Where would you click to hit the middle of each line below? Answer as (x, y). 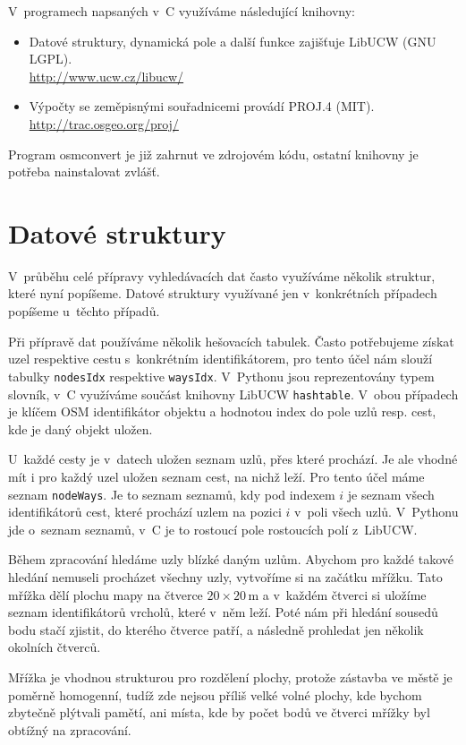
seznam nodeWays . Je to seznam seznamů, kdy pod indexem (172, 494)
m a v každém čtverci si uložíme (337, 594)
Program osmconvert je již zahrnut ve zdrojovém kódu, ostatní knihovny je (213, 154)
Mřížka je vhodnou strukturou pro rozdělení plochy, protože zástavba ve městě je (230, 676)
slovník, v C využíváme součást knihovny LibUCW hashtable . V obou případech (233, 394)
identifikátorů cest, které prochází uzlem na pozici (145, 512)
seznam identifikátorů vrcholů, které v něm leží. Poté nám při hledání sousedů (223, 612)
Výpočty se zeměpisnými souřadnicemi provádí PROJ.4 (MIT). (202, 106)
